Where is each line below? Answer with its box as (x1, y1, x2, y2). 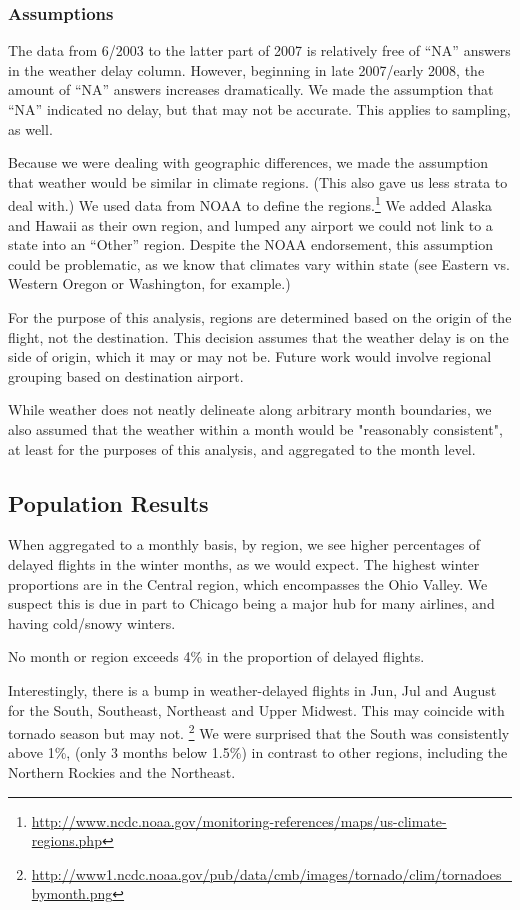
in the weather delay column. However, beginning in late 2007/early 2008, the (8, 59, 485, 80)
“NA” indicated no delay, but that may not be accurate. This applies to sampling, (8, 99, 511, 119)
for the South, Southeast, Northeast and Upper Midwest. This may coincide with (8, 699, 505, 720)
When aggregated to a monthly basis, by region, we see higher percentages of (8, 534, 481, 555)
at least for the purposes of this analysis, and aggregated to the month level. (8, 438, 476, 459)
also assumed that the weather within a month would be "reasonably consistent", (8, 418, 503, 439)
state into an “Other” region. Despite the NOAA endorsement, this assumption (8, 234, 493, 255)
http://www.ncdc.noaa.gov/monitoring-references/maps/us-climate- (31, 810, 447, 831)
